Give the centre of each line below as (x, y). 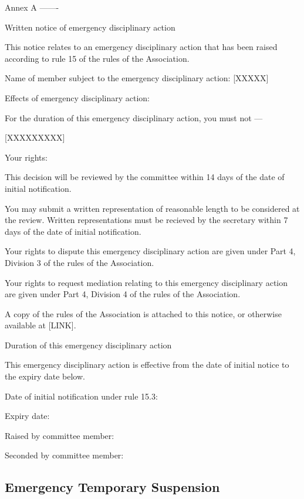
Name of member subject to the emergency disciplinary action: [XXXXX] (137, 78)
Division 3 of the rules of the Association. (80, 262)
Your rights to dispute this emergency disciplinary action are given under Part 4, (150, 251)
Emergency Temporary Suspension (112, 487)
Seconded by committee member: (64, 455)
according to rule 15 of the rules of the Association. (97, 58)
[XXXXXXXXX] (35, 137)
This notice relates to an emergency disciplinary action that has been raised (141, 47)
